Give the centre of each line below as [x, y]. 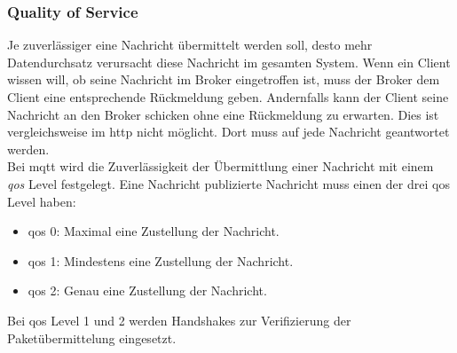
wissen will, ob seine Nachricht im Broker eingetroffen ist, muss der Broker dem [224, 79]
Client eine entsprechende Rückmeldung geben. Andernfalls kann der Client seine [228, 97]
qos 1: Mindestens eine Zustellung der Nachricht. [161, 260]
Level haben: [42, 201]
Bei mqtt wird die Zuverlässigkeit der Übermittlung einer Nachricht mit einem [221, 166]
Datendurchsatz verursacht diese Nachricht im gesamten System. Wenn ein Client [229, 62]
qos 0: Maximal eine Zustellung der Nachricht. [154, 231]
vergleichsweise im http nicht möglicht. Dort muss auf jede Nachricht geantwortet [228, 132]
